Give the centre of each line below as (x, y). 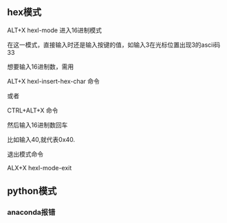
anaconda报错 (31, 213)
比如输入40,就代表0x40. (41, 139)
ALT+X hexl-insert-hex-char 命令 (53, 81)
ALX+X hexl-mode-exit (40, 167)
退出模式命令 (25, 154)
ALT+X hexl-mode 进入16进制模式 (54, 30)
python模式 (32, 191)
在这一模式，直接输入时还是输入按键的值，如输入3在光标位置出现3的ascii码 (114, 45)
